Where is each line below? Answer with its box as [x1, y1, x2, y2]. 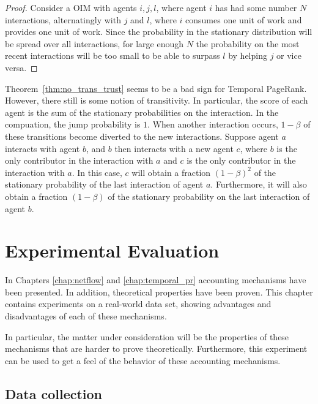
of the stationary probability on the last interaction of [108, 189, 310, 202]
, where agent [156, 1, 207, 13]
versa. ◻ [5, 61, 38, 74]
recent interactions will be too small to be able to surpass [5, 49, 220, 62]
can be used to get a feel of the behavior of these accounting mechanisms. [5, 354, 281, 367]
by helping [228, 49, 267, 62]
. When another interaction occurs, [147, 118, 278, 131]
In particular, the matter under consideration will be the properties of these [5, 330, 289, 343]
